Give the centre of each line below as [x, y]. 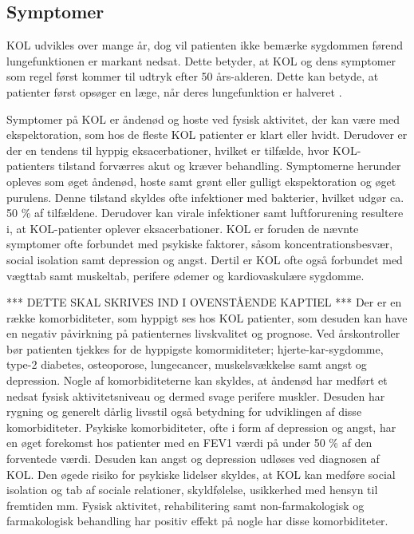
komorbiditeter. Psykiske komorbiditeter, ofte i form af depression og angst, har [201, 427]
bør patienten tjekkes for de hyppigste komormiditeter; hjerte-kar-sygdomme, [195, 348]
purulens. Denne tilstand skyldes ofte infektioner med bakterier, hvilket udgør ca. [205, 197]
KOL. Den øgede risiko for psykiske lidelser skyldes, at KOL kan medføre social [201, 474]
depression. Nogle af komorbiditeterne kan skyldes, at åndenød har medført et [197, 380]
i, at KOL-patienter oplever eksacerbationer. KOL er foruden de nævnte [183, 228]
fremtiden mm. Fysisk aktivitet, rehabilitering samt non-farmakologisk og [185, 505]
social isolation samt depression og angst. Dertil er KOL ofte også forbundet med [205, 259]
